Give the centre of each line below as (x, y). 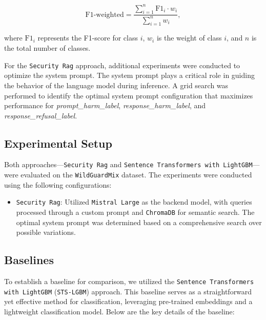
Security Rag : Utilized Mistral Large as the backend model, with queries (134, 202)
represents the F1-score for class (88, 38)
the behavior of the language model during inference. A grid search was (116, 85)
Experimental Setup (58, 143)
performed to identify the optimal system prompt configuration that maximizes (129, 95)
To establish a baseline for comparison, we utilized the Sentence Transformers (129, 281)
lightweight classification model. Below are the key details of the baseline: (119, 311)
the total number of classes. (47, 48)
